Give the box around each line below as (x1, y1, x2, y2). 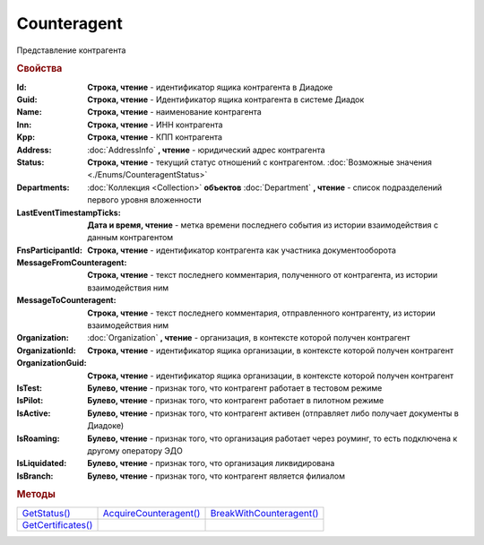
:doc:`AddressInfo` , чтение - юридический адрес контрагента (87, 144, 326, 155)
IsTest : (16, 382, 42, 394)
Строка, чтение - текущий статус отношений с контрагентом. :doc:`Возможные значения (87, 157, 432, 168)
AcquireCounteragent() (102, 506, 201, 519)
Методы (16, 489, 56, 501)
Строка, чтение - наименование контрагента (87, 107, 262, 117)
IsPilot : (16, 395, 44, 406)
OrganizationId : (16, 345, 76, 356)
